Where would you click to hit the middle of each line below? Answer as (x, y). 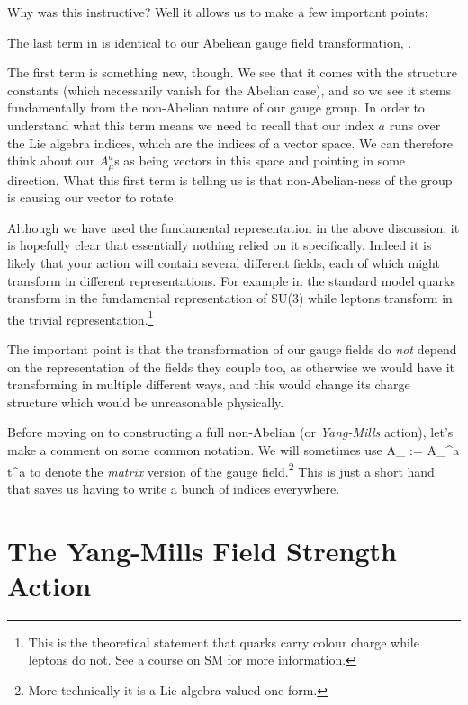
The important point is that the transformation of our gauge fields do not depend (232, 349)
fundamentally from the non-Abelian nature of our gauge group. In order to (216, 107)
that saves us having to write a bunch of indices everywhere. (174, 488)
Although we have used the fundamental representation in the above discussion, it (234, 227)
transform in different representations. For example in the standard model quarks (231, 280)
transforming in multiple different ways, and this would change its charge (209, 384)
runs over (415, 125)
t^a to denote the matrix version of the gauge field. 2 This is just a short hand (221, 469)
